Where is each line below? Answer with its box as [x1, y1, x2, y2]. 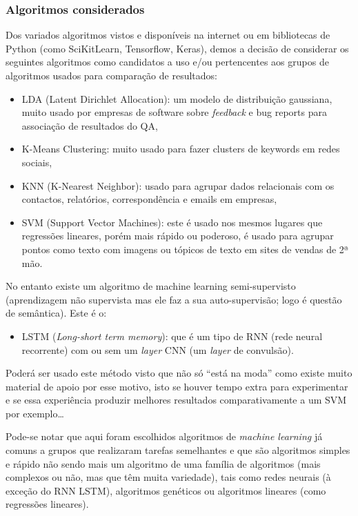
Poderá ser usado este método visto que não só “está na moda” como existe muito [6, 366, 352, 380]
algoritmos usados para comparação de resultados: [6, 68, 217, 82]
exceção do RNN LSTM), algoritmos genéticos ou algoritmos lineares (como [6, 483, 326, 497]
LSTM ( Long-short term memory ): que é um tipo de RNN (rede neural [21, 328, 323, 343]
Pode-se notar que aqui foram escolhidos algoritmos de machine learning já [6, 429, 323, 444]
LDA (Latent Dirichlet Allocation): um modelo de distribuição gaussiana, [21, 91, 332, 106]
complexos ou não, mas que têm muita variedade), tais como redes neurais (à [6, 470, 331, 484]
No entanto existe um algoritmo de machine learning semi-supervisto [6, 279, 296, 293]
